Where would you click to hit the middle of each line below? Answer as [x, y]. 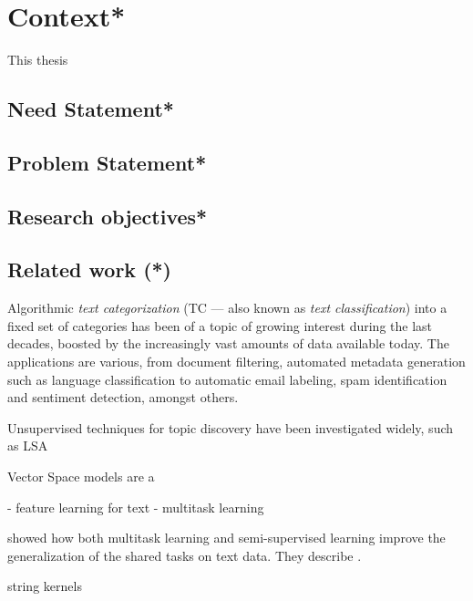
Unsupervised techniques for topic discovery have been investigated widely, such [231, 427]
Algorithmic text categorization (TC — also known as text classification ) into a [227, 308]
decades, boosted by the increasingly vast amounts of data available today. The [228, 343]
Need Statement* [91, 109]
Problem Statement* [107, 162]
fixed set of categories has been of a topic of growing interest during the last [220, 325]
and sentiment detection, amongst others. [123, 397]
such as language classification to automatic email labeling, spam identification [227, 379]
